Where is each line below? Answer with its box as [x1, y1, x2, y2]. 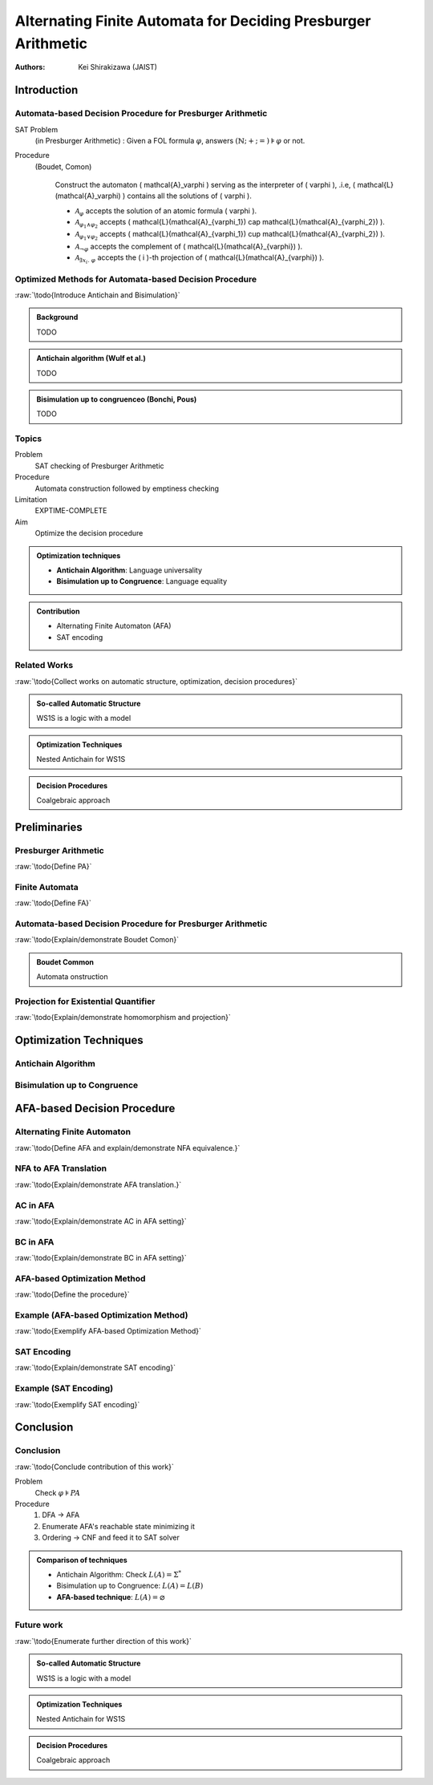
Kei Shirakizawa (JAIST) [78, 63, 158, 72]
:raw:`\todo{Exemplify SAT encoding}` [14, 1399, 140, 1409]
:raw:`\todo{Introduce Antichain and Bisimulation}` [14, 289, 180, 300]
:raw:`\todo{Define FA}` [14, 898, 92, 908]
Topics [14, 433, 42, 444]
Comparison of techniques [36, 1555, 127, 1564]
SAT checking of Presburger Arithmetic [34, 461, 164, 471]
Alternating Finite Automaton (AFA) [56, 621, 172, 631]
